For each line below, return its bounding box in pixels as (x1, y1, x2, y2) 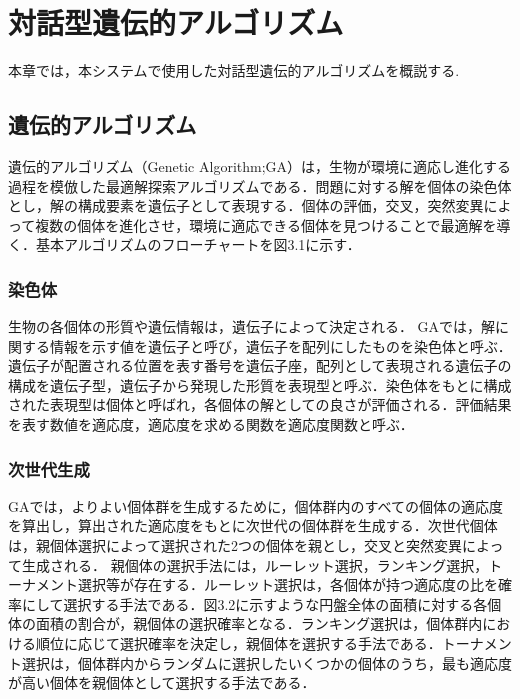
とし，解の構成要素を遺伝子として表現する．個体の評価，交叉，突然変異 (8, 195, 484, 216)
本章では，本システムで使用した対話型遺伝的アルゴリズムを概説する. (8, 60, 460, 81)
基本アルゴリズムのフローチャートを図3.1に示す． (35, 234, 361, 255)
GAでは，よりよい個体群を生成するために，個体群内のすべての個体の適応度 (8, 495, 503, 516)
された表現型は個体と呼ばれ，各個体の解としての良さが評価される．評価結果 (8, 394, 512, 415)
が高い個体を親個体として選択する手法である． (8, 672, 316, 693)
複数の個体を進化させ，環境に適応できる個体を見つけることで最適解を (35, 214, 497, 235)
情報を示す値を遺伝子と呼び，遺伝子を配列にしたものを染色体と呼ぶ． (49, 335, 512, 356)
